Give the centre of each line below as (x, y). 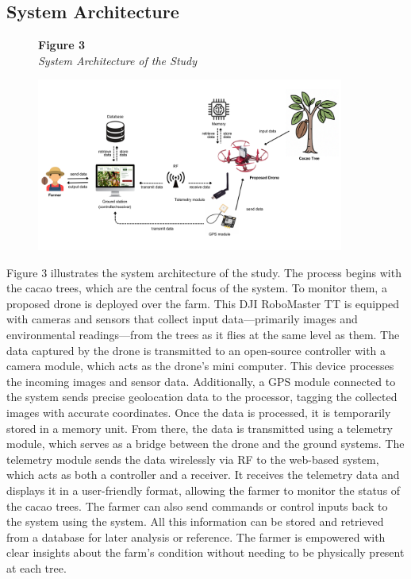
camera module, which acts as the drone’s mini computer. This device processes (200, 366)
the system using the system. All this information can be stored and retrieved (195, 521)
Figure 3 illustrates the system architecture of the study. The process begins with (204, 272)
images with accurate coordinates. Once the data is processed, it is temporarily (199, 412)
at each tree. (36, 567)
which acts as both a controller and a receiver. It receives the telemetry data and (203, 475)
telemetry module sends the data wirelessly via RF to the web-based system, (193, 459)
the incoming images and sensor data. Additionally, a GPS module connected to (201, 381)
